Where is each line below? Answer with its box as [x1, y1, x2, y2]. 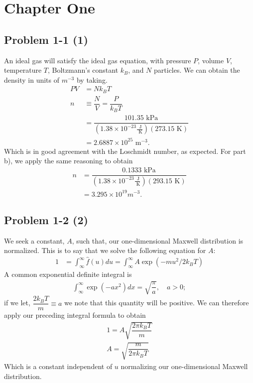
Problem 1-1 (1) [4, 31, 88, 47]
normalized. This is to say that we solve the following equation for [4, 245, 206, 255]
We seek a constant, [4, 235, 65, 246]
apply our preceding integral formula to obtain [4, 310, 146, 320]
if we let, [4, 297, 30, 308]
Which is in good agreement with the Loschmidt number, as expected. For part [4, 145, 246, 156]
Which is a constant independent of [4, 361, 113, 371]
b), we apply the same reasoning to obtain [4, 155, 133, 166]
